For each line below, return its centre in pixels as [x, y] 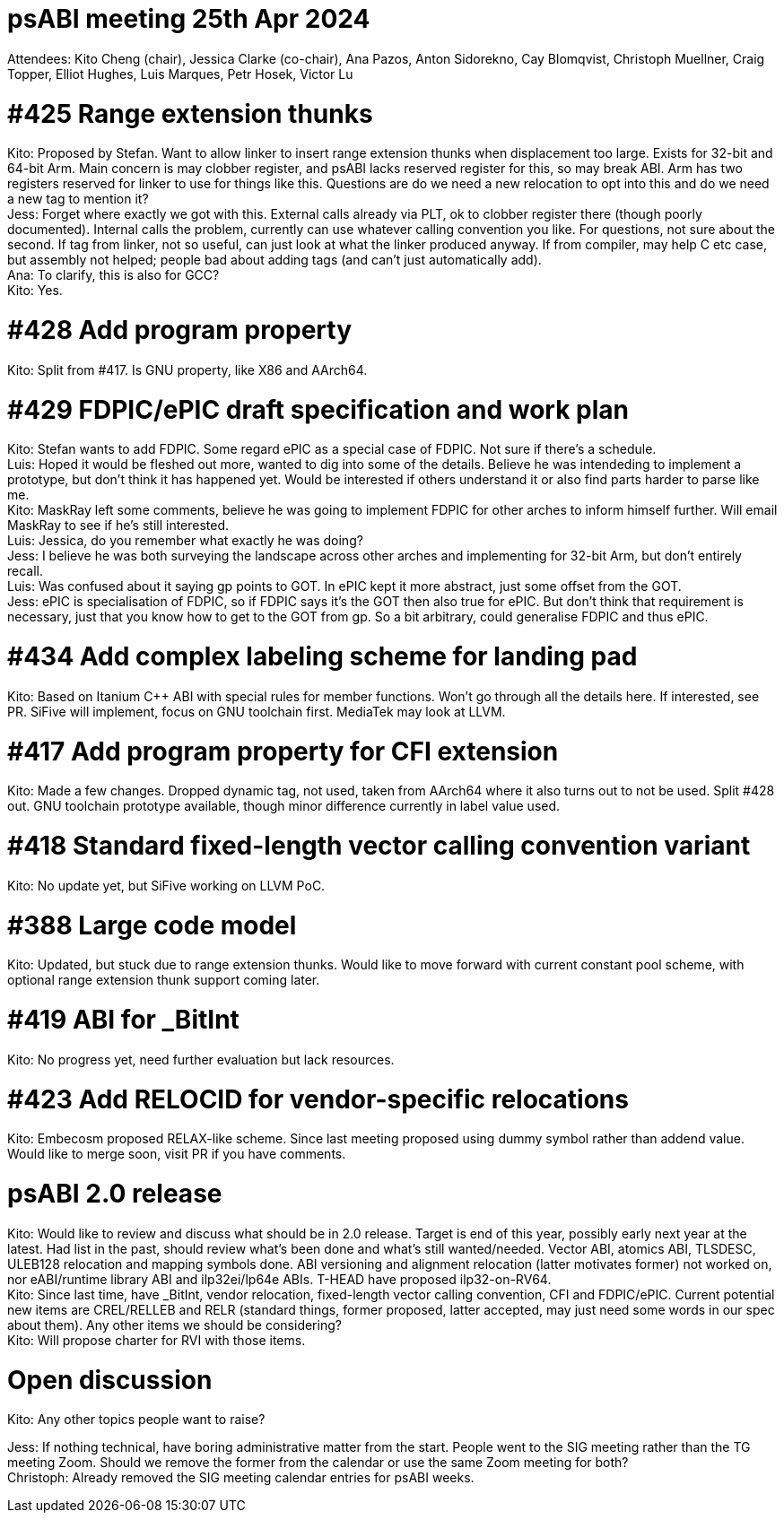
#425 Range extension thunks [190, 113]
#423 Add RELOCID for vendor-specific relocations [318, 1099]
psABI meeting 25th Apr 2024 [189, 19]
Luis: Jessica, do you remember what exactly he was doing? [185, 541]
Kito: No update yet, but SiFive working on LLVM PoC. [166, 885]
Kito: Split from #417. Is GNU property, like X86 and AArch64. [187, 369]
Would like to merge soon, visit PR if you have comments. [177, 1154]
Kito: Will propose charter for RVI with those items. [157, 1340]
